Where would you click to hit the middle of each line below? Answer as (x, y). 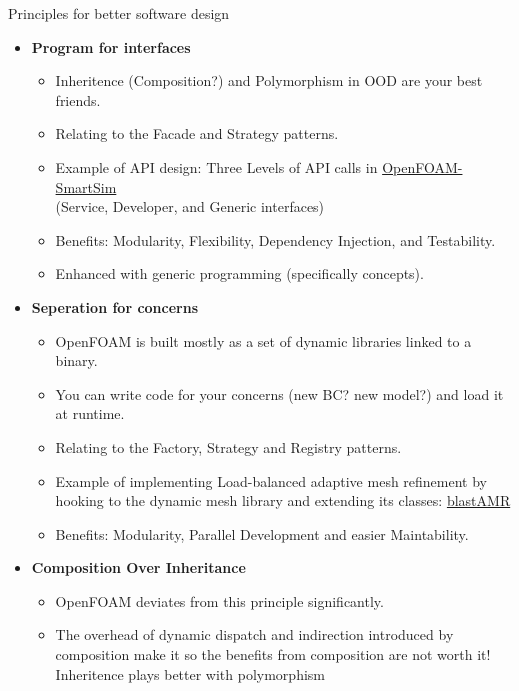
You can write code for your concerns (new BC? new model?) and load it (279, 393)
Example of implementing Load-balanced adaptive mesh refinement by (271, 480)
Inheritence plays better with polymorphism (190, 673)
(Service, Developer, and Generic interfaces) (190, 206)
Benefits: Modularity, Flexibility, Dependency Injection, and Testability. (275, 239)
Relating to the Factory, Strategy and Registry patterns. (228, 446)
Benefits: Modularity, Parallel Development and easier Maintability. (262, 533)
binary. (76, 360)
